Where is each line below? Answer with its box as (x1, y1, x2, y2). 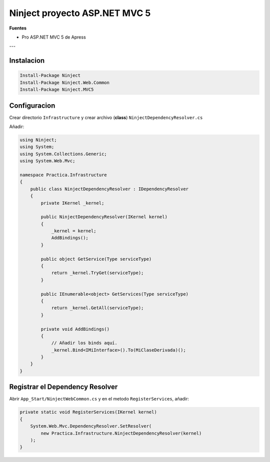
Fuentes (9, 25, 27, 31)
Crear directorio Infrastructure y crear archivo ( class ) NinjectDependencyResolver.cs (9, 114, 203, 120)
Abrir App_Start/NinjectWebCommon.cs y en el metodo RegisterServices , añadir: (9, 396, 189, 402)
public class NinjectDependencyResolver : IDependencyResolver (30, 186, 189, 192)
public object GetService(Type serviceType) (40, 256, 152, 262)
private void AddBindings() (40, 326, 110, 332)
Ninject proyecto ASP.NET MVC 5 (9, 8, 151, 19)
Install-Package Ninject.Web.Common (19, 80, 110, 85)
